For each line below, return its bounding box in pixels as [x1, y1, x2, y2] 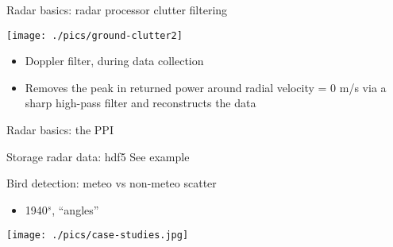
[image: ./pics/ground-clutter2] [6, 29, 183, 41]
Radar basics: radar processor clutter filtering [6, 2, 228, 17]
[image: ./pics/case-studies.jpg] [6, 230, 189, 241]
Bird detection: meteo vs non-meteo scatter [6, 175, 217, 191]
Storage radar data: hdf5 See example [6, 148, 190, 164]
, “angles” [52, 201, 99, 218]
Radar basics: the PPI [6, 122, 114, 138]
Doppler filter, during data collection [25, 52, 204, 69]
